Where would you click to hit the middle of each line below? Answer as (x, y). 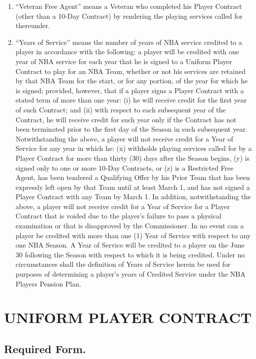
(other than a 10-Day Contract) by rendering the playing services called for (129, 16)
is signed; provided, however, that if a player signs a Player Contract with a (130, 90)
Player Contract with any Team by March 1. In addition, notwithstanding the (133, 197)
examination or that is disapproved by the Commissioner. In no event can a (129, 226)
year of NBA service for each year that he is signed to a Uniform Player (124, 61)
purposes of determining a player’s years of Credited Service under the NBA (130, 274)
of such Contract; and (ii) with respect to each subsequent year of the (121, 109)
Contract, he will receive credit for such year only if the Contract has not (126, 119)
